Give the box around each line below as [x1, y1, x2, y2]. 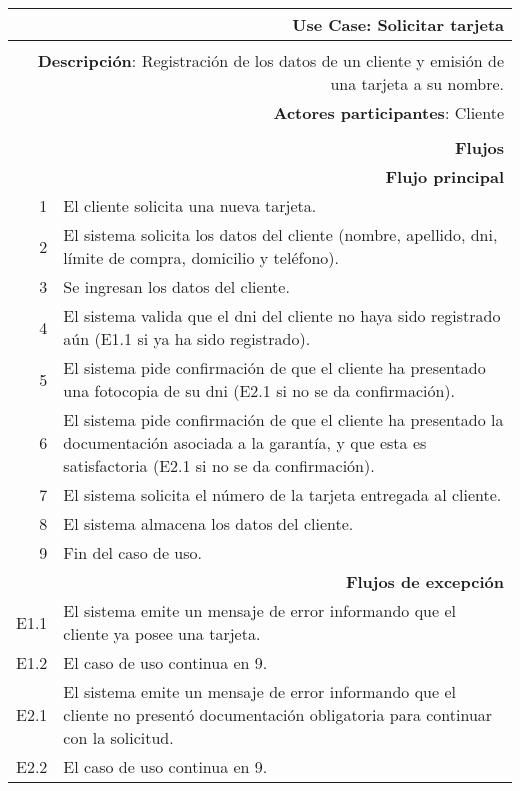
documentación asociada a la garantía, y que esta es [63, 431, 427, 454]
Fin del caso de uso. [63, 541, 202, 564]
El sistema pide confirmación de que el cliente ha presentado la [63, 408, 504, 431]
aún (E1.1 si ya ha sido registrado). [63, 327, 311, 350]
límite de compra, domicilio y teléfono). [63, 246, 339, 269]
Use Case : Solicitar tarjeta [292, 13, 504, 36]
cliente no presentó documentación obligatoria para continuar [63, 703, 493, 726]
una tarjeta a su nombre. [330, 72, 504, 95]
